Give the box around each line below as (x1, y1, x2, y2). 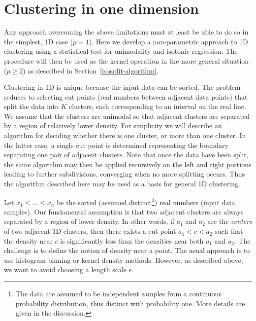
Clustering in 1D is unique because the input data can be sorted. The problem (4, 82, 241, 92)
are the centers (207, 216, 252, 226)
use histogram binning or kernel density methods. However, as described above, (4, 254, 243, 265)
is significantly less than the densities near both (60, 235, 204, 246)
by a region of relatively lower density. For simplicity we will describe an (4, 120, 222, 131)
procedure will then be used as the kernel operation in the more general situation (4, 55, 249, 66)
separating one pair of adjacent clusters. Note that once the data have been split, (4, 149, 249, 160)
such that (215, 226, 243, 236)
